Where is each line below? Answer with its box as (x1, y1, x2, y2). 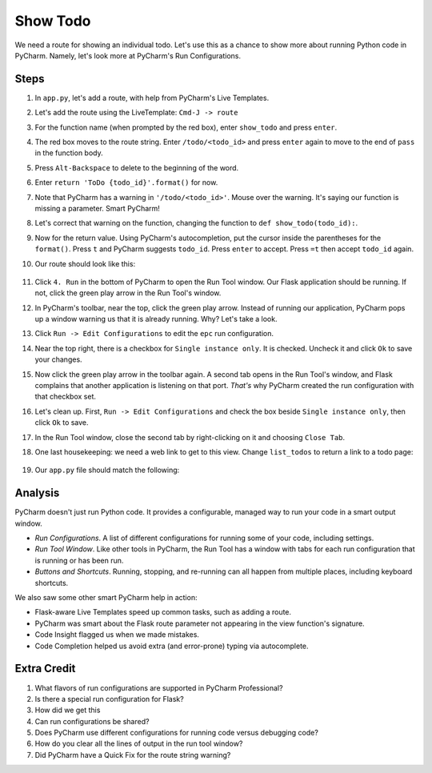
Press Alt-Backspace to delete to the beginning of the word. (34, 162, 239, 172)
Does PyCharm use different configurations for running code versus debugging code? (34, 728, 319, 738)
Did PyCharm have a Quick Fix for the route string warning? (34, 750, 231, 759)
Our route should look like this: (34, 258, 136, 268)
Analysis (14, 487, 60, 500)
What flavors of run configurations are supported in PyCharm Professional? (34, 683, 283, 692)
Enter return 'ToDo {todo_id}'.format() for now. (34, 178, 218, 187)
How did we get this (34, 705, 101, 715)
